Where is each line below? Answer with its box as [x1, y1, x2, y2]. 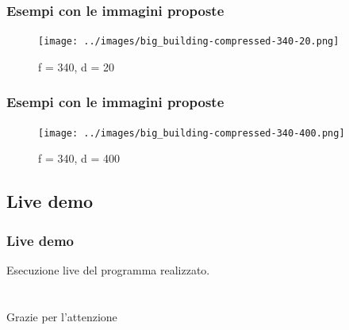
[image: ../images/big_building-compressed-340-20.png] [38, 36, 339, 48]
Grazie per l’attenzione [6, 308, 117, 324]
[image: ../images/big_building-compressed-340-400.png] [38, 127, 345, 139]
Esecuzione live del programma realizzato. [6, 261, 210, 278]
